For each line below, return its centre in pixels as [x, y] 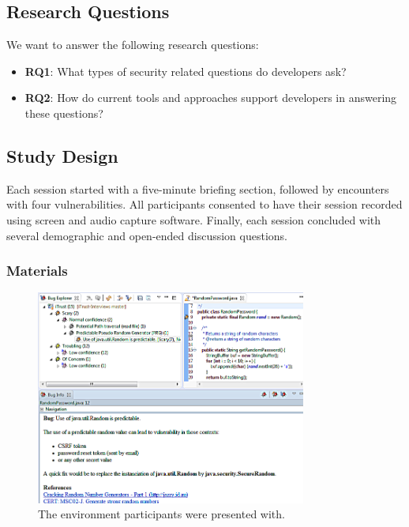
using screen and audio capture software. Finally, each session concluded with [194, 219]
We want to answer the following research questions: [133, 45]
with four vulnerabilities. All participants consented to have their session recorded [204, 204]
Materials [37, 271]
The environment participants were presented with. [161, 514]
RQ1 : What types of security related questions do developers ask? [186, 71]
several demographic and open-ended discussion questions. [147, 235]
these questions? [64, 113]
